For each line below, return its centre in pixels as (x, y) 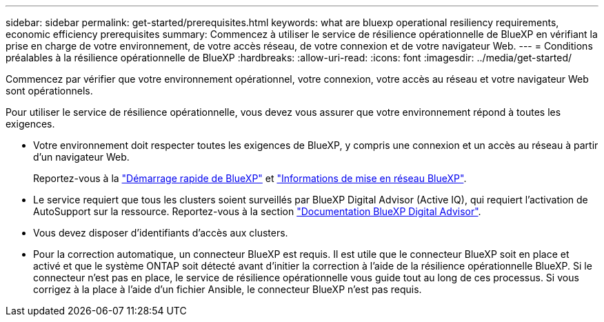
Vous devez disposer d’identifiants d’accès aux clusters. (161, 233)
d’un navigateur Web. (81, 157)
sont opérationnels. (49, 91)
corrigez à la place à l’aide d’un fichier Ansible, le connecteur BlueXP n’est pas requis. (228, 289)
